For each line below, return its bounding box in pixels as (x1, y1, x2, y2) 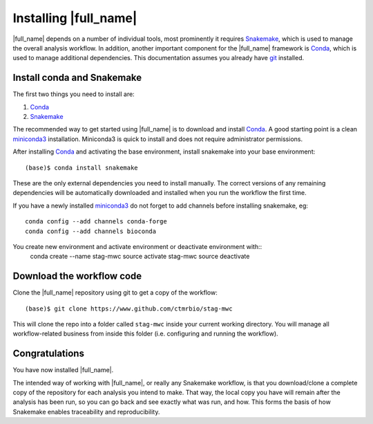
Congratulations (12, 348, 84, 360)
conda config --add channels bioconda (25, 227, 157, 235)
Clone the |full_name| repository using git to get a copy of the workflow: (12, 288, 218, 297)
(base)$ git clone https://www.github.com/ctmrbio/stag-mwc (25, 304, 233, 313)
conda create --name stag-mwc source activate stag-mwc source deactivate (30, 252, 250, 261)
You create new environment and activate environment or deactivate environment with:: (12, 242, 262, 250)
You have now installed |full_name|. (12, 366, 114, 374)
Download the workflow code (12, 270, 142, 282)
